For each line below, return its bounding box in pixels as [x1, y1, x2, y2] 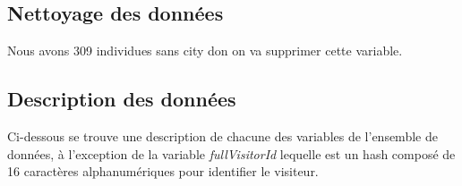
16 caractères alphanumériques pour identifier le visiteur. [7, 162, 319, 181]
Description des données [7, 85, 236, 113]
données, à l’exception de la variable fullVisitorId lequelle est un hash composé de [7, 144, 456, 163]
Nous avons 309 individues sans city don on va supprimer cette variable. [7, 41, 403, 60]
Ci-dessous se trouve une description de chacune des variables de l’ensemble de [7, 127, 438, 145]
